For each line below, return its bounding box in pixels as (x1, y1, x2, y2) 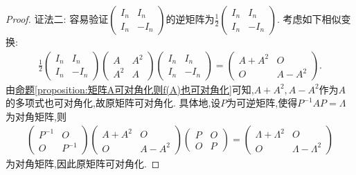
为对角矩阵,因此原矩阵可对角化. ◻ (6, 156, 160, 171)
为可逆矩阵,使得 (226, 95, 298, 110)
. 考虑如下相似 (276, 12, 341, 26)
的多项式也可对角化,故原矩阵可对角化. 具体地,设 (6, 95, 221, 110)
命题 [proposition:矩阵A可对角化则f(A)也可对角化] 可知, (15, 82, 254, 96)
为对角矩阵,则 (6, 109, 66, 123)
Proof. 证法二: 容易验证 (6, 12, 109, 26)
